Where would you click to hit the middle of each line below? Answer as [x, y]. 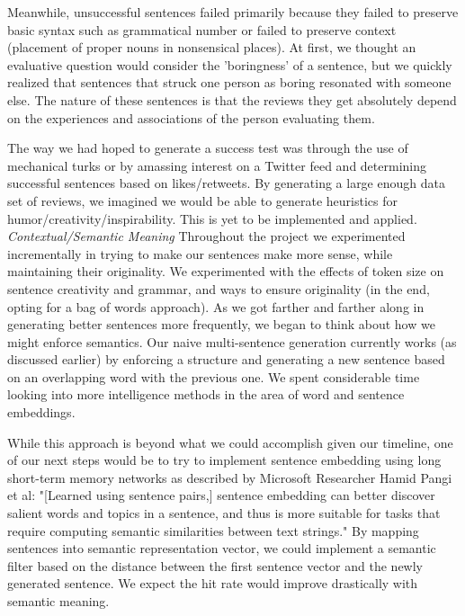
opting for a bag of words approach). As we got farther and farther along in [216, 306]
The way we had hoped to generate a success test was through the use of [208, 148]
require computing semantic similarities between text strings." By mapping [213, 530]
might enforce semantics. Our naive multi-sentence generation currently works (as [232, 341]
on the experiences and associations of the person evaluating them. [191, 117]
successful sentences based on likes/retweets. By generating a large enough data [226, 183]
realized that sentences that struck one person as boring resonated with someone [229, 82]
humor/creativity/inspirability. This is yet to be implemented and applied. [212, 218]
